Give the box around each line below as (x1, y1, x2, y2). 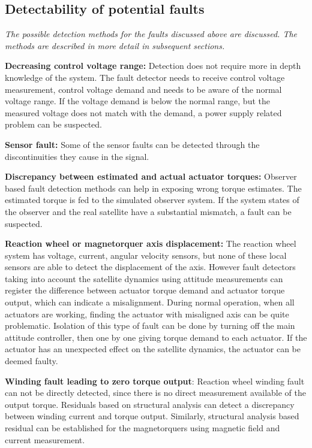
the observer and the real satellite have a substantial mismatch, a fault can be (5, 205, 292, 217)
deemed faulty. (5, 355, 58, 367)
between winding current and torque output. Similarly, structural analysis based (5, 410, 299, 422)
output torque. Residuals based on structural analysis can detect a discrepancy (5, 398, 295, 410)
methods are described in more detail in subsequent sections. (5, 39, 225, 52)
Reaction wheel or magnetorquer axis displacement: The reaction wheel (5, 237, 296, 250)
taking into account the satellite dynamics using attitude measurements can (5, 272, 283, 284)
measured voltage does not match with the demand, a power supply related (5, 106, 282, 119)
